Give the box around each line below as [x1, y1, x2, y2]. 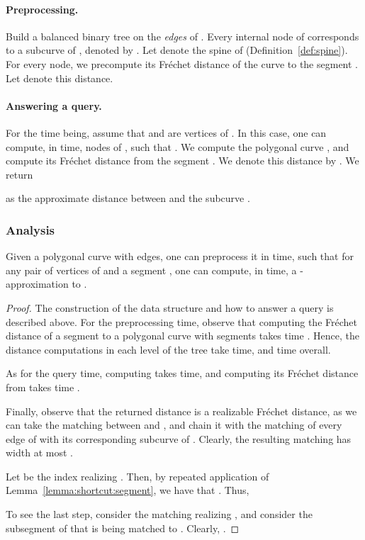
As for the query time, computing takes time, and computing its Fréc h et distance [6, 366, 359, 381]
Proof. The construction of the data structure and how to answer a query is [6, 300, 334, 315]
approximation [6, 276, 69, 291]
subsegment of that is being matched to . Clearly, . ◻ [6, 520, 240, 535]
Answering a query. [6, 98, 102, 113]
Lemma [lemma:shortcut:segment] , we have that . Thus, [6, 483, 249, 497]
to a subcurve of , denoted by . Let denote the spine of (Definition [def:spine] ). [6, 43, 348, 57]
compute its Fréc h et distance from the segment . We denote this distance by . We [6, 153, 359, 168]
